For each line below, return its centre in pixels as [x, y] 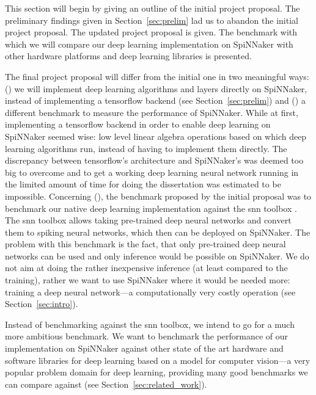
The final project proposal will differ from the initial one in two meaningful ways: [157, 76]
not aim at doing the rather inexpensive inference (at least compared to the [146, 268]
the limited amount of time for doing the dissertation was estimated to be [143, 184]
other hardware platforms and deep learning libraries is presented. [128, 56]
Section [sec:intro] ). [42, 304]
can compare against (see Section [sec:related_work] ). [106, 384]
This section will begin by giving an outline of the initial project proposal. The [152, 8]
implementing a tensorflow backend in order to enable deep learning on [138, 124]
